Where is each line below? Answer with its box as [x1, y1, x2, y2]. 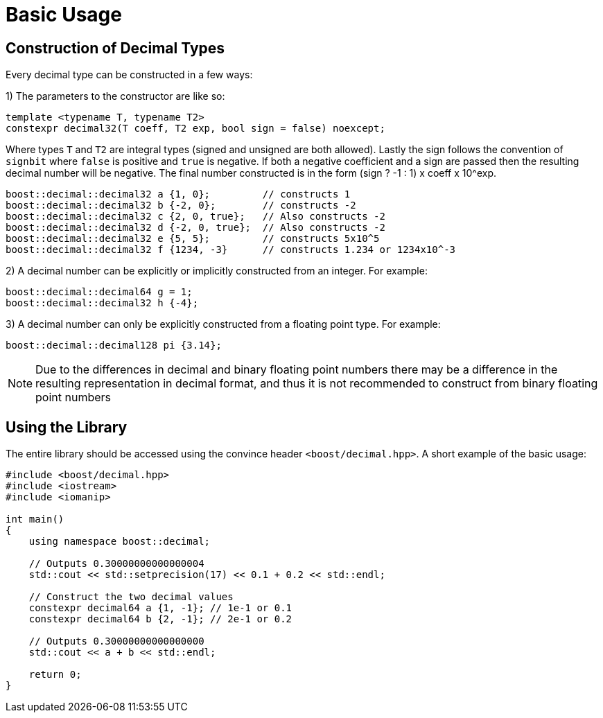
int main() [6, 514, 64, 525]
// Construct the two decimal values [28, 591, 234, 603]
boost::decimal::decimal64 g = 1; [6, 286, 193, 298]
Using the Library [6, 418, 128, 436]
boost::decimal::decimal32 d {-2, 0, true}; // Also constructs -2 [6, 222, 385, 234]
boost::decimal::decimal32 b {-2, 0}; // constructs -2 [6, 200, 356, 211]
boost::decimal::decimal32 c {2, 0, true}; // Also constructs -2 [6, 211, 385, 222]
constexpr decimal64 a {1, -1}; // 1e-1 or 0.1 [28, 602, 292, 614]
